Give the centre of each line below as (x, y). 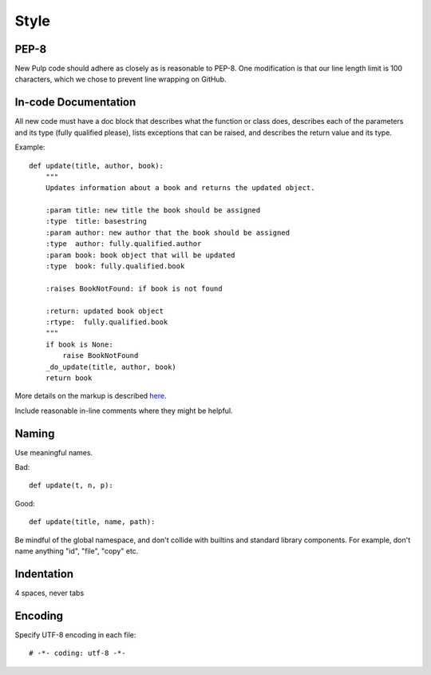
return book (69, 378)
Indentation (44, 574)
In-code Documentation (75, 103)
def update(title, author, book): (96, 165)
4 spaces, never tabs (49, 593)
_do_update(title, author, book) (111, 367)
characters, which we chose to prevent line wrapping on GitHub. (121, 79)
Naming (35, 433)
